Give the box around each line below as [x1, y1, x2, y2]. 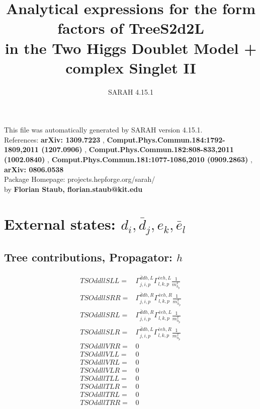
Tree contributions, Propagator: [4, 249, 172, 264]
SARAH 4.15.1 [108, 86, 154, 97]
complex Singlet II [65, 57, 196, 78]
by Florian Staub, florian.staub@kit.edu [4, 183, 143, 194]
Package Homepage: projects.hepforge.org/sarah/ [4, 174, 155, 184]
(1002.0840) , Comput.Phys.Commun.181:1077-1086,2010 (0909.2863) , [4, 154, 252, 165]
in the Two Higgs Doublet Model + [5, 37, 257, 58]
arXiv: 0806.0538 [4, 164, 64, 174]
